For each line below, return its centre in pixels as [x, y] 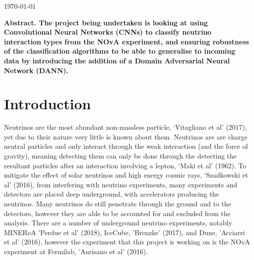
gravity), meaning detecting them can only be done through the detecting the [120, 156]
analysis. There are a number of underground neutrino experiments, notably [118, 223]
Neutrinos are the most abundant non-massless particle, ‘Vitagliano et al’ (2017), [126, 127]
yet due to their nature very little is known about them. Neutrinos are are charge [126, 136]
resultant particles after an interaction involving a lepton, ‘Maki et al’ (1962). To [125, 165]
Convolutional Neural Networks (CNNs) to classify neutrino [108, 32]
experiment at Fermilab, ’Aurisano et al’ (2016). [76, 251]
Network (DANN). [36, 70]
